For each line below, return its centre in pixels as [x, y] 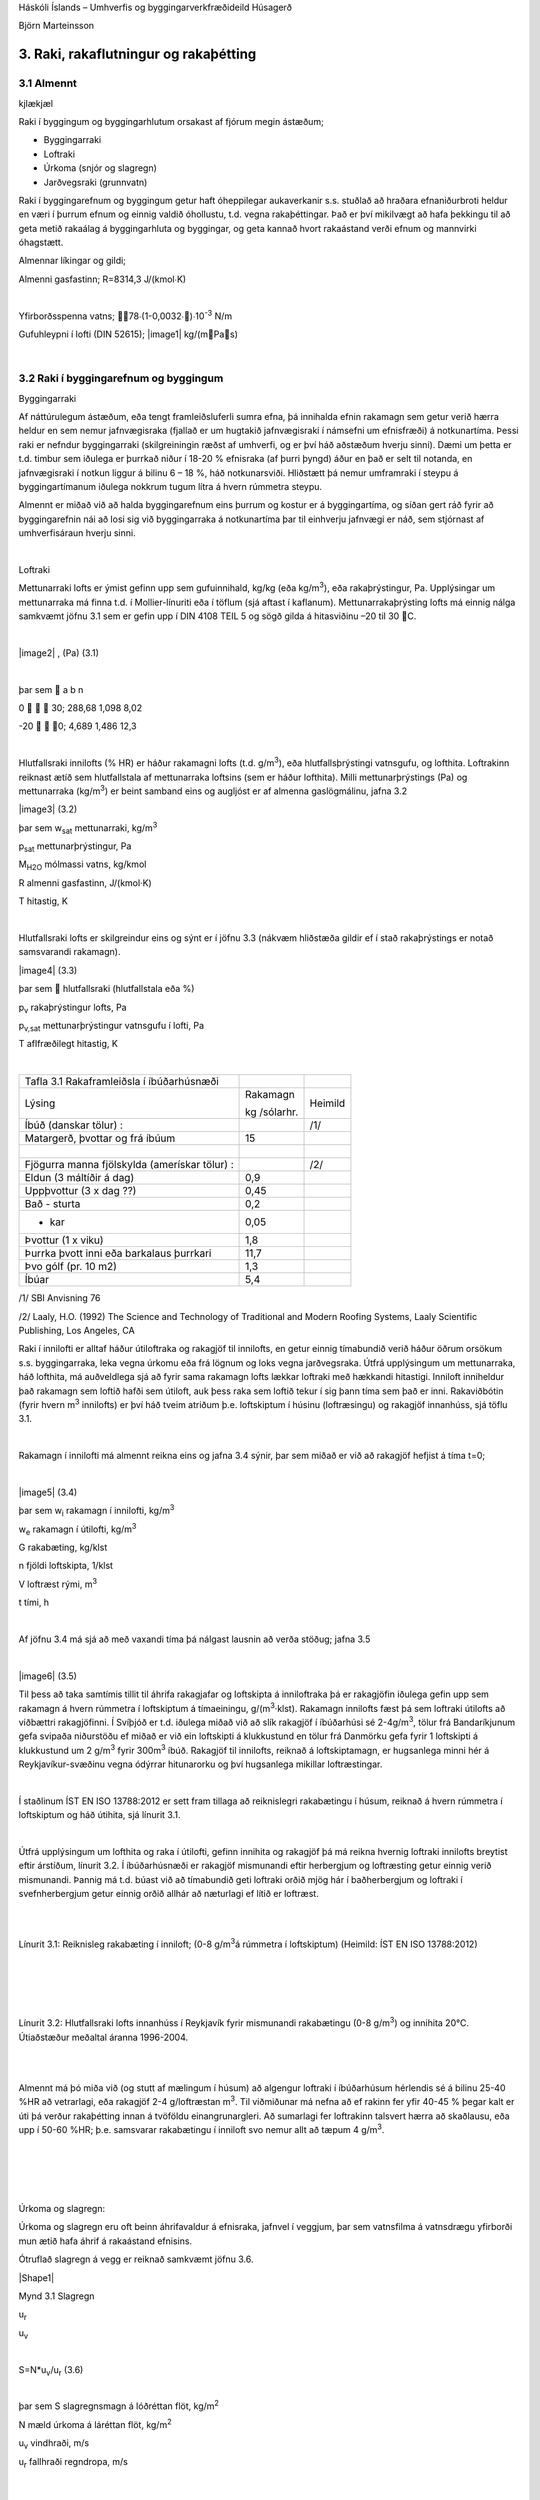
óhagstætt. [41, 242]
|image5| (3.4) [48, 1492]
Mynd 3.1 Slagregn [56, 2296]
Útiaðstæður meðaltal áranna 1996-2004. [103, 2037]
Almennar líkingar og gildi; [72, 261]
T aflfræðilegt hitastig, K [68, 1044]
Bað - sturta [52, 1204]
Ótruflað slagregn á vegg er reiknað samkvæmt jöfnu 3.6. [136, 2259]
